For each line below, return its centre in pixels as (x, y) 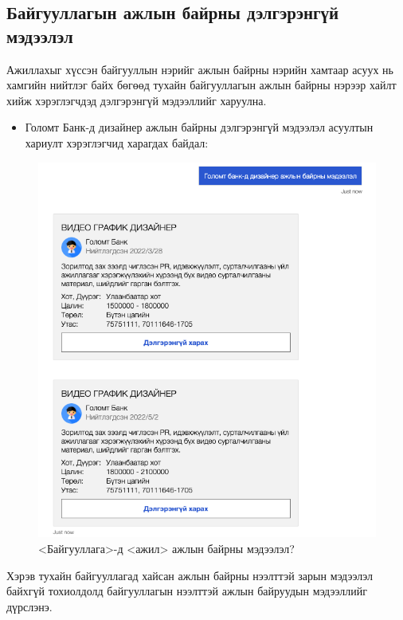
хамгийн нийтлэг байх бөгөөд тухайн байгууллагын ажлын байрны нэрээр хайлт (201, 85)
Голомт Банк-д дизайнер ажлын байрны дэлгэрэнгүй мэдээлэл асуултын (199, 127)
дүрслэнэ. (29, 606)
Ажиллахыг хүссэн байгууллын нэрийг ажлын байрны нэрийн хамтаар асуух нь (200, 69)
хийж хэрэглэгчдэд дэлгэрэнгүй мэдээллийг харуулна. (137, 100)
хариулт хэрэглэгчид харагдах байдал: (117, 142)
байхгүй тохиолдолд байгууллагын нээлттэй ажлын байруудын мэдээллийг (187, 591)
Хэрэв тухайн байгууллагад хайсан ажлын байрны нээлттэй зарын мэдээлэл (190, 575)
